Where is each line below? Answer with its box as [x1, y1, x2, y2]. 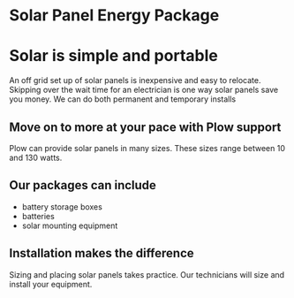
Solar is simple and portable [9, 46, 218, 66]
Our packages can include [9, 178, 157, 193]
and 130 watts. [9, 152, 63, 163]
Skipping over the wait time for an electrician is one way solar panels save [9, 85, 279, 96]
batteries [21, 210, 55, 221]
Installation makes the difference [9, 246, 194, 261]
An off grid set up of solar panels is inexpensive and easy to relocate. [9, 75, 261, 86]
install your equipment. [9, 279, 93, 289]
